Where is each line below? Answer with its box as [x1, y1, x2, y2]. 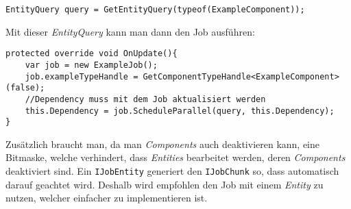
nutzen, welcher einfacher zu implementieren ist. [5, 190, 208, 205]
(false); [5, 83, 45, 93]
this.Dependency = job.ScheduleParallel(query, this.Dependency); [25, 106, 335, 116]
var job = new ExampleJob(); [25, 60, 158, 70]
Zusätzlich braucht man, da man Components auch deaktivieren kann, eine [5, 136, 320, 151]
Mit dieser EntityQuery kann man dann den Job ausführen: [5, 24, 255, 38]
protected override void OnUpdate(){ [5, 49, 178, 59]
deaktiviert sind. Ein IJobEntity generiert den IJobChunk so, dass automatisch [5, 164, 339, 178]
